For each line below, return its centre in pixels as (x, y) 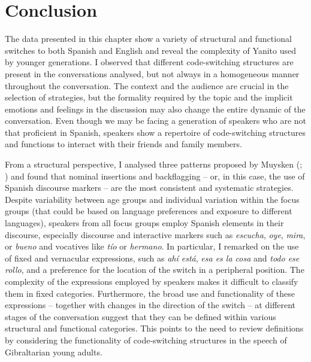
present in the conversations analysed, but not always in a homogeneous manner (152, 73)
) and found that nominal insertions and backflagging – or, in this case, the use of (155, 176)
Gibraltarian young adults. (54, 352)
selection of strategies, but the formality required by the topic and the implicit (149, 97)
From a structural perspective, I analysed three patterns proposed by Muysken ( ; (154, 164)
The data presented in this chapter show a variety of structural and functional (148, 39)
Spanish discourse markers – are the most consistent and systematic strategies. (149, 188)
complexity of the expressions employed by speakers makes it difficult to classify (152, 281)
